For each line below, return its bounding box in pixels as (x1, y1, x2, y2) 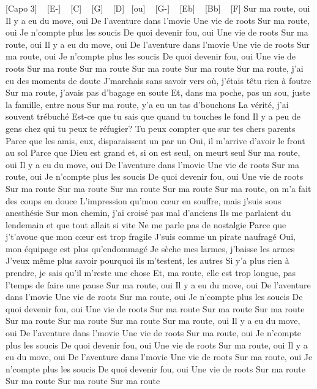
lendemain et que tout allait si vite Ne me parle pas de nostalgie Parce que (6, 218, 286, 231)
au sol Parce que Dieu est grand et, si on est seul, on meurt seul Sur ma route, (6, 146, 300, 159)
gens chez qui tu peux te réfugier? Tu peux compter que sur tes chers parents (6, 121, 296, 134)
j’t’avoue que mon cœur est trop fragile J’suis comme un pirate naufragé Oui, (6, 230, 296, 243)
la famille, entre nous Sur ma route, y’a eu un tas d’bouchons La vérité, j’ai (6, 98, 289, 110)
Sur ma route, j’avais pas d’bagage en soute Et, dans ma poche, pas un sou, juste (6, 86, 310, 99)
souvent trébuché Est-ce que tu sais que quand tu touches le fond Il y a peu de (6, 110, 301, 123)
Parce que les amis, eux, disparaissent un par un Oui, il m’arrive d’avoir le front (6, 134, 305, 147)
